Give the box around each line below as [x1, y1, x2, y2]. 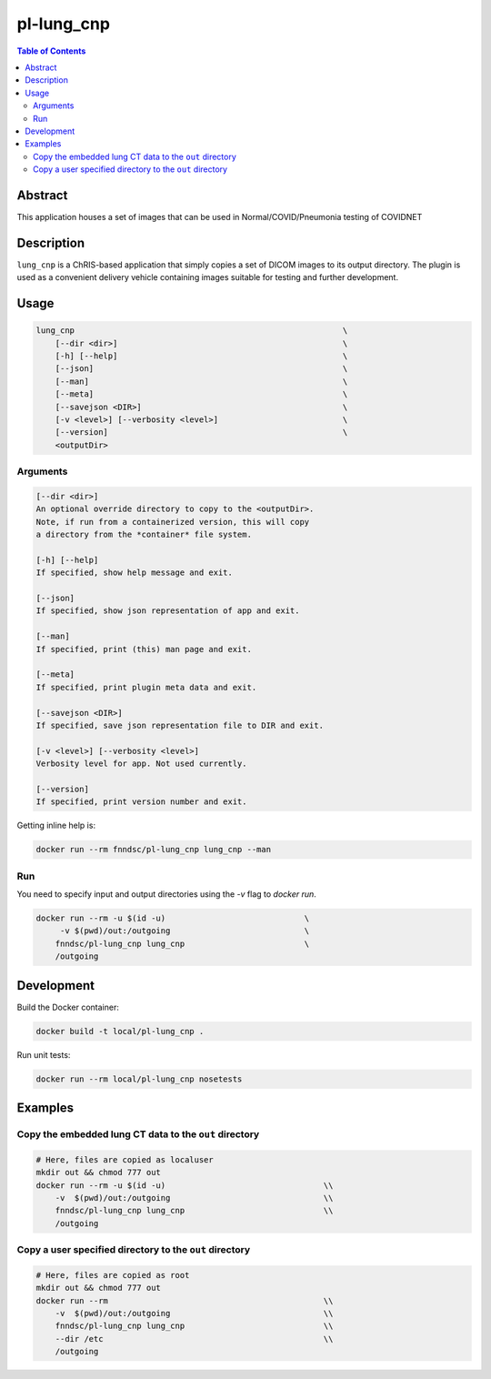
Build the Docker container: [16, 1002, 120, 1012]
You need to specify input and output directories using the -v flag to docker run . [16, 889, 317, 900]
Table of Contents [16, 45, 86, 56]
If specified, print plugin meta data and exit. [35, 682, 257, 692]
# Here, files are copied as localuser [35, 1154, 214, 1164]
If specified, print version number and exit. [35, 797, 247, 807]
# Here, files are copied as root [35, 1270, 190, 1280]
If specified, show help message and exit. [35, 568, 234, 578]
